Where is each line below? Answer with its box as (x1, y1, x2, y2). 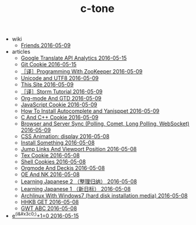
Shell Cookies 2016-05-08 (20, 158, 86, 165)
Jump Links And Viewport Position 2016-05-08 (20, 146, 137, 153)
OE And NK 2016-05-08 (20, 171, 80, 178)
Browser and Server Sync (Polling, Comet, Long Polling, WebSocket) (20, 120, 190, 127)
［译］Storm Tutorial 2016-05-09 (20, 88, 103, 95)
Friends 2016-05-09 (20, 42, 71, 49)
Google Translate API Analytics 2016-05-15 (20, 54, 127, 61)
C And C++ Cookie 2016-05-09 (20, 114, 99, 121)
